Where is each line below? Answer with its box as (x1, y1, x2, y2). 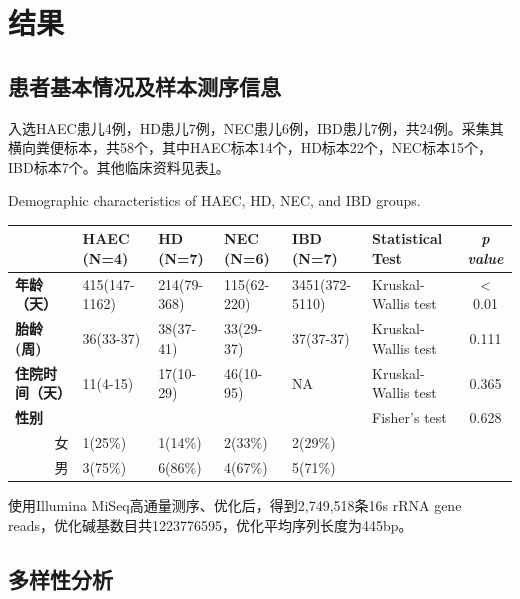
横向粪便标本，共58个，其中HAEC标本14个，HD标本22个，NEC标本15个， (8, 137, 492, 158)
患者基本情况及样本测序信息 (8, 70, 281, 101)
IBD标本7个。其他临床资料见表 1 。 (8, 156, 230, 177)
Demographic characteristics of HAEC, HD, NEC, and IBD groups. (8, 190, 421, 211)
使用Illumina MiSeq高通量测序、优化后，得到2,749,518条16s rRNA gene (8, 494, 462, 515)
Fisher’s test (372, 407, 447, 428)
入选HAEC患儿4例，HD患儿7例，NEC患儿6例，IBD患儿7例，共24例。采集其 (8, 117, 504, 138)
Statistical (372, 228, 443, 249)
